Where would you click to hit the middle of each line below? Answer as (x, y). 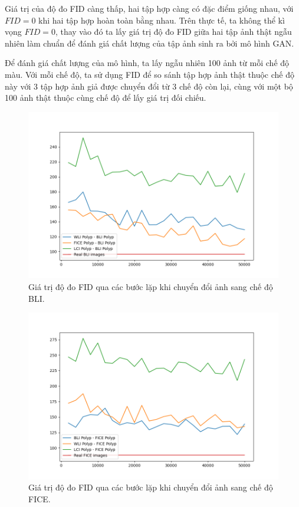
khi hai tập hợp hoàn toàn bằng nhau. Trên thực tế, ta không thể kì (162, 20)
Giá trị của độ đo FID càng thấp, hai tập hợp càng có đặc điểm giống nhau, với (149, 8)
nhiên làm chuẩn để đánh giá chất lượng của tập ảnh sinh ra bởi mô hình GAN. (149, 43)
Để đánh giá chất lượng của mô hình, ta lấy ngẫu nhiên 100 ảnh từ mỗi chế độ (147, 63)
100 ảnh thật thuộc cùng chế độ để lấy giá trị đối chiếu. (106, 98)
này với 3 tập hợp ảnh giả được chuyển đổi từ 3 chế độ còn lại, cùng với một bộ (149, 86)
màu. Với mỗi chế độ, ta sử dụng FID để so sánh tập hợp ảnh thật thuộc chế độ (150, 74)
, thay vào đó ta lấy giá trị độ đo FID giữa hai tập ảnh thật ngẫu (173, 32)
